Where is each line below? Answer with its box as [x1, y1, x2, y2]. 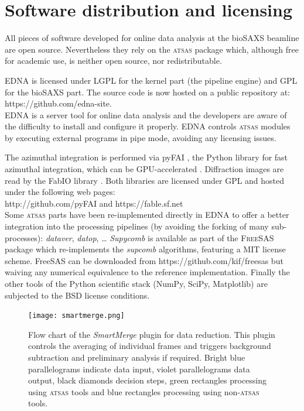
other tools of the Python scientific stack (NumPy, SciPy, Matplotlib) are [5, 278, 268, 289]
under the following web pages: [5, 186, 115, 198]
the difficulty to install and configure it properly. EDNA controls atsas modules [5, 120, 291, 132]
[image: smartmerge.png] [28, 311, 125, 320]
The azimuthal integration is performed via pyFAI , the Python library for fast [5, 151, 288, 163]
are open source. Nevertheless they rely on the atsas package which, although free [5, 43, 299, 55]
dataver [45, 231, 72, 244]
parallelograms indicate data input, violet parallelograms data [28, 362, 250, 375]
